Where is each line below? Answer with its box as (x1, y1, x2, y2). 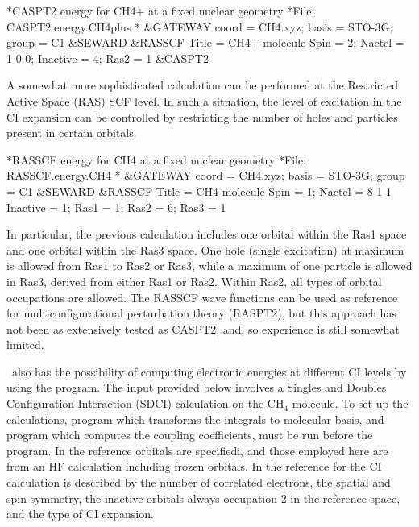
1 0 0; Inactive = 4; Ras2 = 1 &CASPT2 (6, 49, 209, 66)
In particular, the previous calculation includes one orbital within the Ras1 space (6, 226, 407, 243)
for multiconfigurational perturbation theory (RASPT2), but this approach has (6, 305, 396, 322)
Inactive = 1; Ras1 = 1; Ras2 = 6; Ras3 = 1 (6, 198, 226, 215)
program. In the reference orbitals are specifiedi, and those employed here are (6, 442, 388, 459)
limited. (6, 336, 44, 353)
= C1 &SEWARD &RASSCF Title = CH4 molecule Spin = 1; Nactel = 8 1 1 (6, 182, 392, 199)
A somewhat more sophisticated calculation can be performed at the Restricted (6, 77, 398, 93)
